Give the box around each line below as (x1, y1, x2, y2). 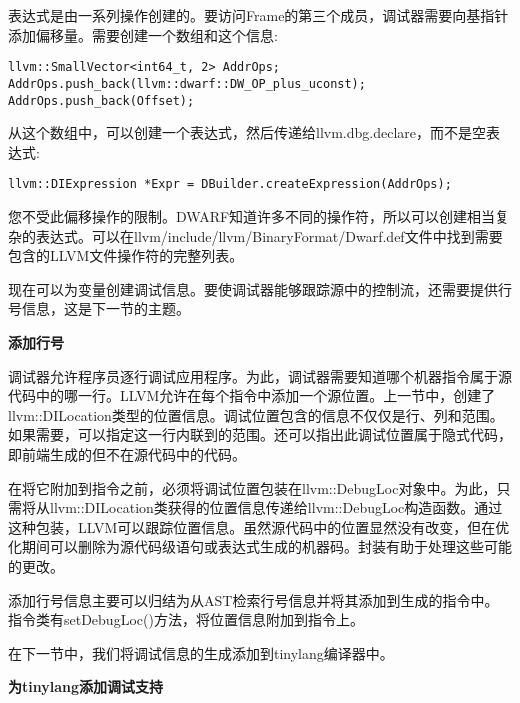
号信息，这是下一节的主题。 (8, 298, 190, 319)
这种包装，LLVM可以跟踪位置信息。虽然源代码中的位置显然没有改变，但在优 (8, 516, 510, 537)
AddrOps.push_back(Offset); (8, 93, 195, 108)
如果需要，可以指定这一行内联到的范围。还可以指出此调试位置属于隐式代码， (8, 424, 512, 445)
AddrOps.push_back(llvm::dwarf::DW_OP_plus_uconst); (8, 76, 366, 91)
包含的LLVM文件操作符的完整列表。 (8, 245, 244, 266)
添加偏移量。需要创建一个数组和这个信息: (8, 24, 278, 45)
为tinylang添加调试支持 (8, 676, 164, 697)
